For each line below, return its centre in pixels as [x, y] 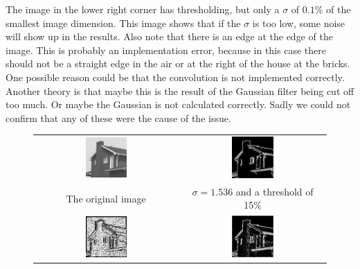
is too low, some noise [299, 23]
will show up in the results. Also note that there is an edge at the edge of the [169, 36]
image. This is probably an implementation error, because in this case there [166, 50]
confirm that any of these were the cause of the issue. [118, 118]
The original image [106, 198]
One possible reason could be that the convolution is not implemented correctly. [175, 77]
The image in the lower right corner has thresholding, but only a [143, 9]
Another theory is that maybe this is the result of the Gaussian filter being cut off [180, 90]
